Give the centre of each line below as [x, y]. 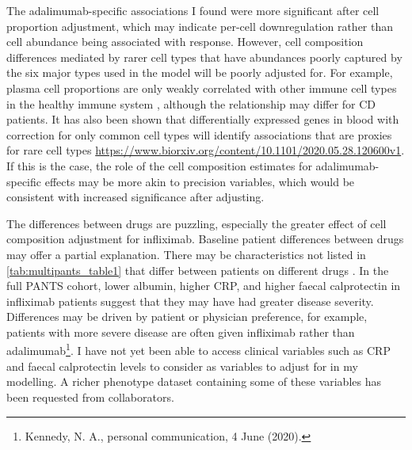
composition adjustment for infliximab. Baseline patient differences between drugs [205, 239]
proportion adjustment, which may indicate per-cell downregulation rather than [200, 26]
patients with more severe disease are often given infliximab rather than [181, 332]
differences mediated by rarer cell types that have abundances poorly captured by [204, 57]
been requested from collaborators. [90, 397]
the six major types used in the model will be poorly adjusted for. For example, [200, 72]
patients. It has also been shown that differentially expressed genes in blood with [203, 119]
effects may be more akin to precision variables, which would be [200, 181]
